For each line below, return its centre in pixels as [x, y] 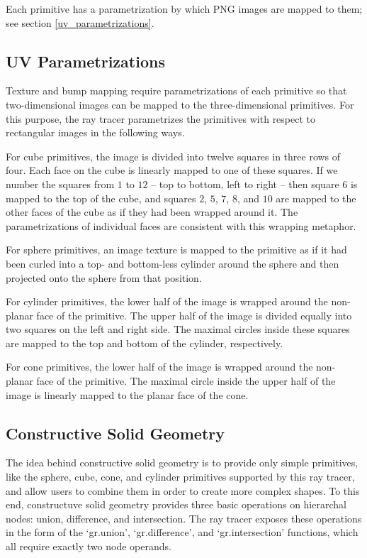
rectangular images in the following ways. [95, 132]
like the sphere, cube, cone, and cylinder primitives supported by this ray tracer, [180, 477]
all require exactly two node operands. [89, 546]
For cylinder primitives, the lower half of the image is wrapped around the [167, 301]
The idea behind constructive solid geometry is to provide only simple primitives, [182, 463]
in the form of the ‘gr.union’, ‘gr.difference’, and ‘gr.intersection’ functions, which [182, 532]
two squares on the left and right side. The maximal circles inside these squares [178, 329]
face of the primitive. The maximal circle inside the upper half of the [186, 381]
